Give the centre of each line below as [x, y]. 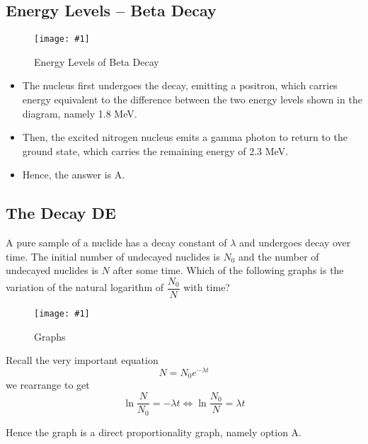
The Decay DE [61, 213]
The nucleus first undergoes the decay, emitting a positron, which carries [180, 85]
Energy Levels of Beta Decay [97, 61]
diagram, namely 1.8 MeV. [80, 113]
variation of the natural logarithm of [85, 287]
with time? [207, 287]
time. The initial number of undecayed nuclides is [113, 256]
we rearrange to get [48, 385]
